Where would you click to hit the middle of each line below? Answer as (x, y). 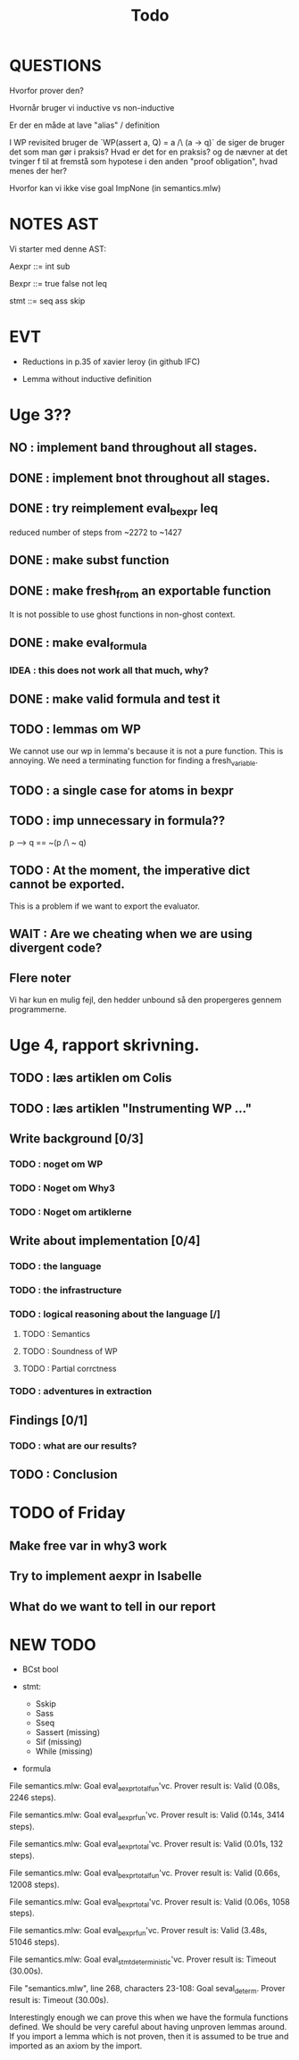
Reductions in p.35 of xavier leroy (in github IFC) (111, 361)
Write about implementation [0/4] (105, 1241)
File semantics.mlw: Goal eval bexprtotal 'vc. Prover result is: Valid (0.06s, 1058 (149, 1902)
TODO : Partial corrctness (70, 1368)
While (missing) (64, 1751)
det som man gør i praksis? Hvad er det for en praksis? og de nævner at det (149, 152)
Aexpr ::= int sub (40, 266)
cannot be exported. (67, 885)
